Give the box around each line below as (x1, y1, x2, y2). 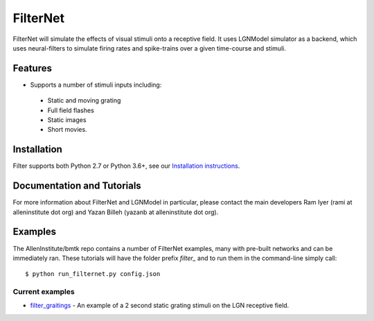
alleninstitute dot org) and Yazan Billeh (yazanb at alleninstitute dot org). (12, 208, 219, 216)
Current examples (12, 287, 75, 297)
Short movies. (47, 125, 87, 134)
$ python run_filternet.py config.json (25, 270, 161, 278)
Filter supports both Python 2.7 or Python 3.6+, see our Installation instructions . (12, 162, 240, 170)
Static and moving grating (47, 96, 121, 105)
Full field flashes (47, 106, 95, 114)
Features (12, 62, 52, 74)
